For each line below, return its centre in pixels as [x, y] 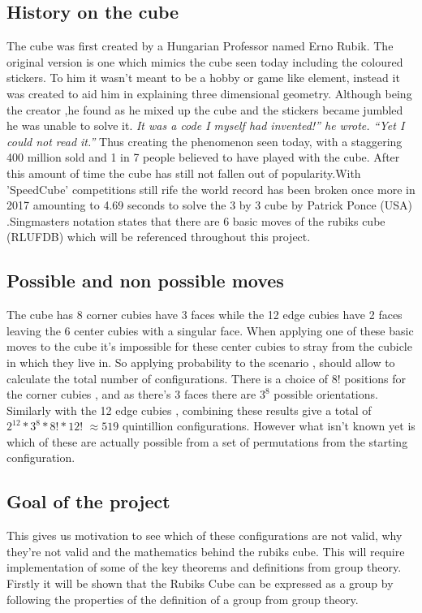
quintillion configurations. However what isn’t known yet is [269, 426]
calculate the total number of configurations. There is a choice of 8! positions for [207, 378]
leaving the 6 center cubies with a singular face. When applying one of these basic [210, 330]
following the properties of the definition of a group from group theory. [183, 599]
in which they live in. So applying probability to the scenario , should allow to [201, 362]
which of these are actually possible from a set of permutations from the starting [207, 441]
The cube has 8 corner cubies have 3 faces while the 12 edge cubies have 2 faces [205, 315]
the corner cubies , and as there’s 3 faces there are [131, 394]
